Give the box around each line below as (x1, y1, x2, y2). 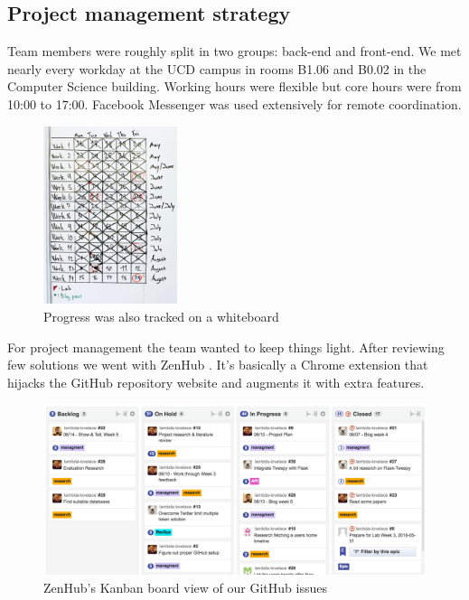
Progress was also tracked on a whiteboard (43, 307, 279, 325)
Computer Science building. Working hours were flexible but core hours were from (7, 77, 462, 96)
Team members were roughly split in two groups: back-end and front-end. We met (7, 42, 462, 61)
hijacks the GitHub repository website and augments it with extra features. (7, 372, 425, 391)
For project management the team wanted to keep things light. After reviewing (7, 337, 445, 356)
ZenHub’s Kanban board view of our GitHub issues (43, 577, 327, 596)
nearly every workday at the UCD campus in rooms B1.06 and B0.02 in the (7, 59, 427, 78)
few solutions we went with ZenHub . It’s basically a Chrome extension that (7, 355, 428, 374)
